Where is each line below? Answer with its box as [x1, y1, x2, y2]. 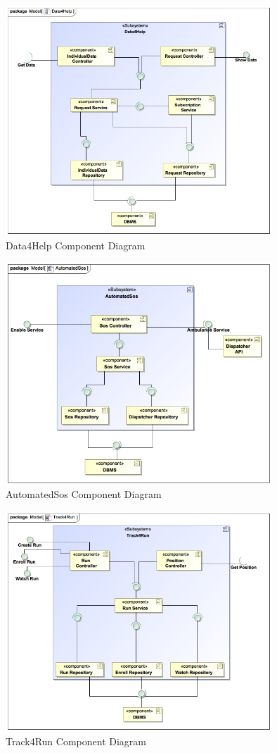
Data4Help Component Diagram [6, 237, 146, 252]
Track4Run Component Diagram [6, 733, 146, 748]
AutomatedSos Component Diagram [6, 487, 162, 502]
